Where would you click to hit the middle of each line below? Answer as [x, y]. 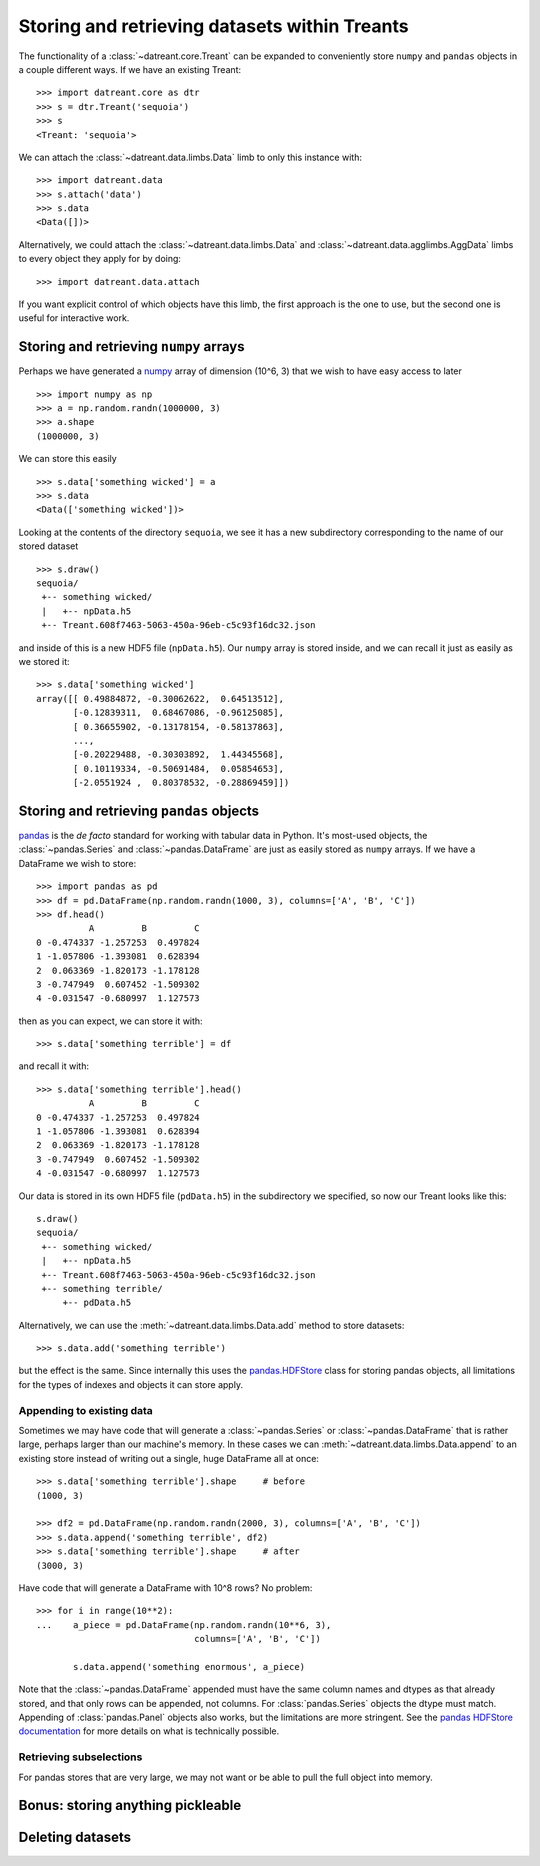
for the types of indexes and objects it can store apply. [131, 1384]
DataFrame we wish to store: [77, 863]
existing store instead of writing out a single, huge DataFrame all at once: [169, 1458]
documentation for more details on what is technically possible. [149, 1731]
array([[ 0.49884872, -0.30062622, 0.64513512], [160, 698]
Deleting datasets [75, 1837]
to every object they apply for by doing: [100, 259]
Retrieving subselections [80, 1757]
